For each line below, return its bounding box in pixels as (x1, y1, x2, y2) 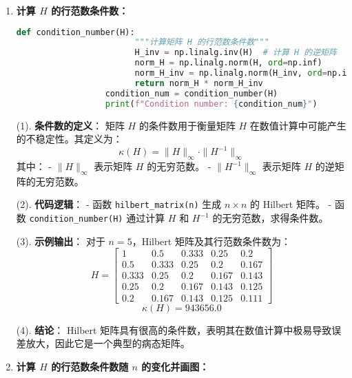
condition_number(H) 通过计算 (29, 211, 165, 225)
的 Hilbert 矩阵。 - (249, 197, 332, 211)
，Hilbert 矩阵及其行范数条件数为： (132, 233, 291, 248)
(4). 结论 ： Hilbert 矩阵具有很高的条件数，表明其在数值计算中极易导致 (16, 322, 332, 337)
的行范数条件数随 (51, 359, 129, 373)
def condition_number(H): (16, 27, 135, 37)
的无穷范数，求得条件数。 (212, 211, 329, 225)
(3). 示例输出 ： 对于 (16, 233, 105, 248)
